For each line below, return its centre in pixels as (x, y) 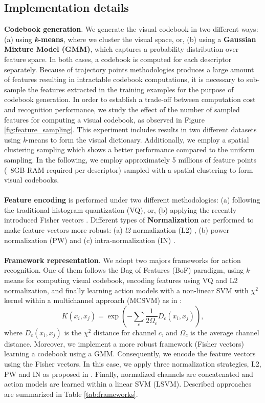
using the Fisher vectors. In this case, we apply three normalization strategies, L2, (133, 364)
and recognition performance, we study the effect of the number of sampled (122, 109)
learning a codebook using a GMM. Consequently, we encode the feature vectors (130, 354)
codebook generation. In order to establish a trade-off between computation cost (130, 99)
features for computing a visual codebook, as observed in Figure (104, 119)
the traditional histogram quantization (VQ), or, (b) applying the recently (120, 209)
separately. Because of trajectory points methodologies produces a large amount (129, 69)
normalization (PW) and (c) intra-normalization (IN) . (90, 240)
